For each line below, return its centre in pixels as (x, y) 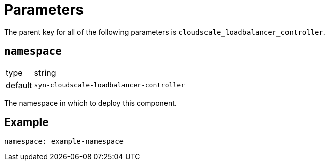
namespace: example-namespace (64, 141)
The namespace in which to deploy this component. (90, 103)
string (45, 73)
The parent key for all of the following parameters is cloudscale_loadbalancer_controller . (165, 32)
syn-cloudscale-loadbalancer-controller (110, 85)
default (19, 85)
